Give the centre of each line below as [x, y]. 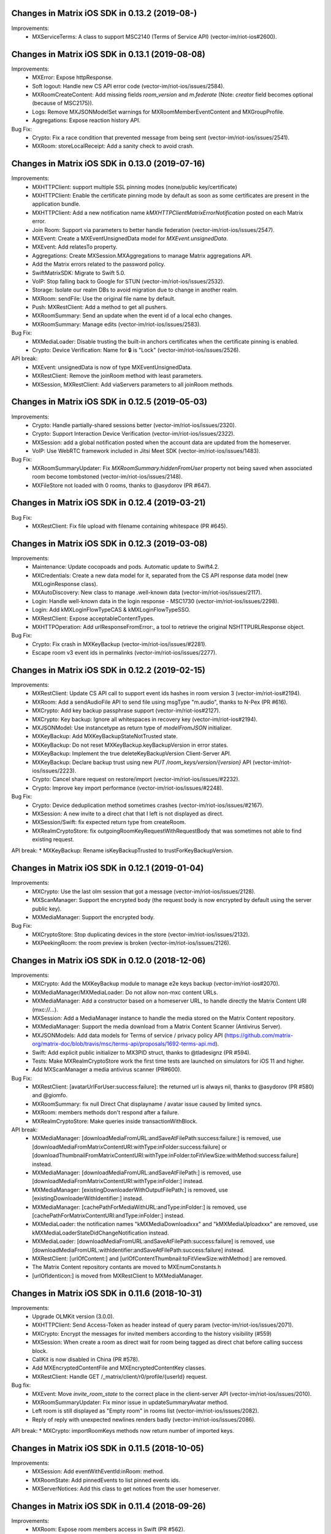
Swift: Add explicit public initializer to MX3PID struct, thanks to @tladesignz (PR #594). [142, 1052]
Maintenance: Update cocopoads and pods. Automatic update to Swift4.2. [126, 567]
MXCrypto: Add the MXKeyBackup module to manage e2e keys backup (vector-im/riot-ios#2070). [156, 984]
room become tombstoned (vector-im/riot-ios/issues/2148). [108, 477]
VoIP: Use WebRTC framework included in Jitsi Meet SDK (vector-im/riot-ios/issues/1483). [146, 451]
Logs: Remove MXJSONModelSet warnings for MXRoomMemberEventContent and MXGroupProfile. [158, 112]
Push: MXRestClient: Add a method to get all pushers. [100, 307]
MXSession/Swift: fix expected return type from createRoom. [109, 822]
